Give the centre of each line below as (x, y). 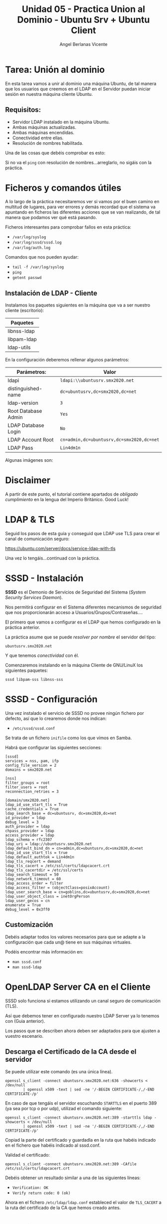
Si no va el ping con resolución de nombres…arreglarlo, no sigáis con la (78, 162)
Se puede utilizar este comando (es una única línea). (59, 1071)
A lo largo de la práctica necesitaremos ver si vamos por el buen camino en (82, 202)
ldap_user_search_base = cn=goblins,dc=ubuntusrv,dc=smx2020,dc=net (78, 892)
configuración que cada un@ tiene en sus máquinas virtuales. (68, 942)
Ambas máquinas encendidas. (43, 132)
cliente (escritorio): (25, 310)
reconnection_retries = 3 (32, 792)
